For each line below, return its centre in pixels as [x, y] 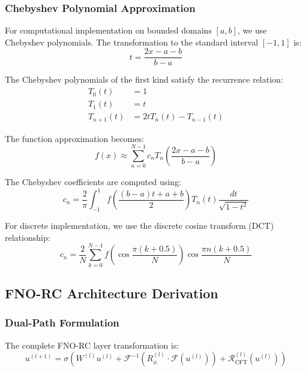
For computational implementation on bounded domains [108, 30]
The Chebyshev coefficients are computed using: [93, 182]
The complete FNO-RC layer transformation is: [92, 345]
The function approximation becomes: [74, 138]
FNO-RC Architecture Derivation [112, 293]
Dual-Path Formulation [62, 323]
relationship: [28, 237]
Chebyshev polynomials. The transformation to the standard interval [132, 42]
